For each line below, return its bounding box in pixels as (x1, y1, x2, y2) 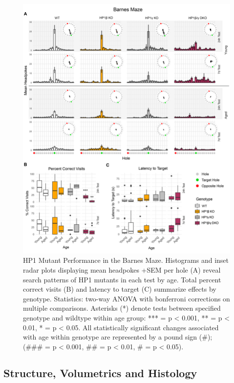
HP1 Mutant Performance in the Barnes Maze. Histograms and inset (23, 255, 229, 265)
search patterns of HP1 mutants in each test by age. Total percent (23, 274, 221, 284)
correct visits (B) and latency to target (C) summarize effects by (23, 284, 216, 294)
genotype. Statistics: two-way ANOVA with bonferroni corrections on (23, 293, 230, 303)
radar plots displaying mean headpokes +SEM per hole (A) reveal (23, 264, 221, 275)
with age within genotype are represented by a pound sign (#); (23, 332, 213, 342)
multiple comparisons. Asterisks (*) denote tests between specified (23, 303, 221, 313)
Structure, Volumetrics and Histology (3, 365, 197, 380)
